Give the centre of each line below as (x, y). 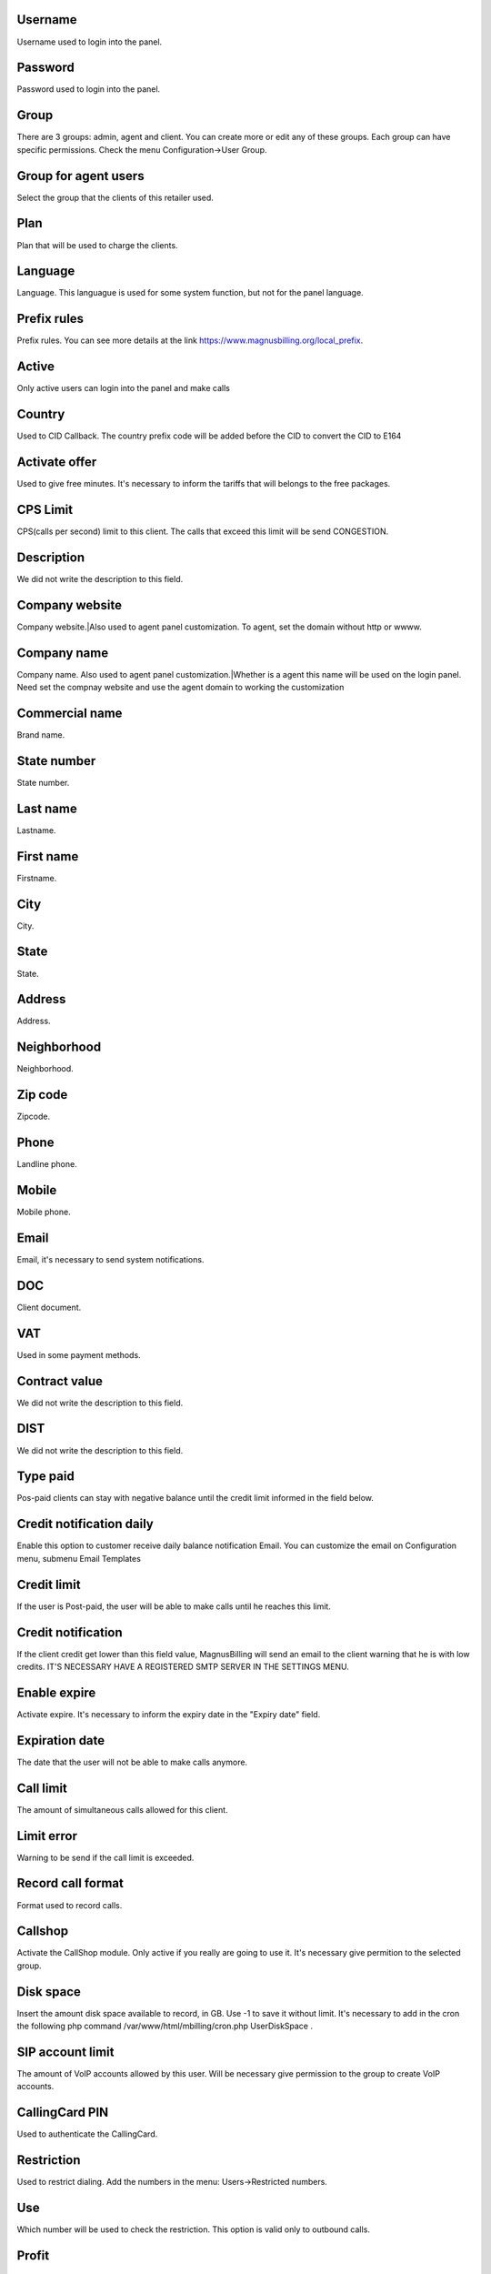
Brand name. (41, 735)
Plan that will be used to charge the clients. (97, 245)
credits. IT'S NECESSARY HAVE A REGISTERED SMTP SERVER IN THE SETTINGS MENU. (183, 1666)
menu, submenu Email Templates (79, 1558)
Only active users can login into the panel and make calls (124, 388)
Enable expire (56, 1692)
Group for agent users (80, 176)
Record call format (70, 1883)
